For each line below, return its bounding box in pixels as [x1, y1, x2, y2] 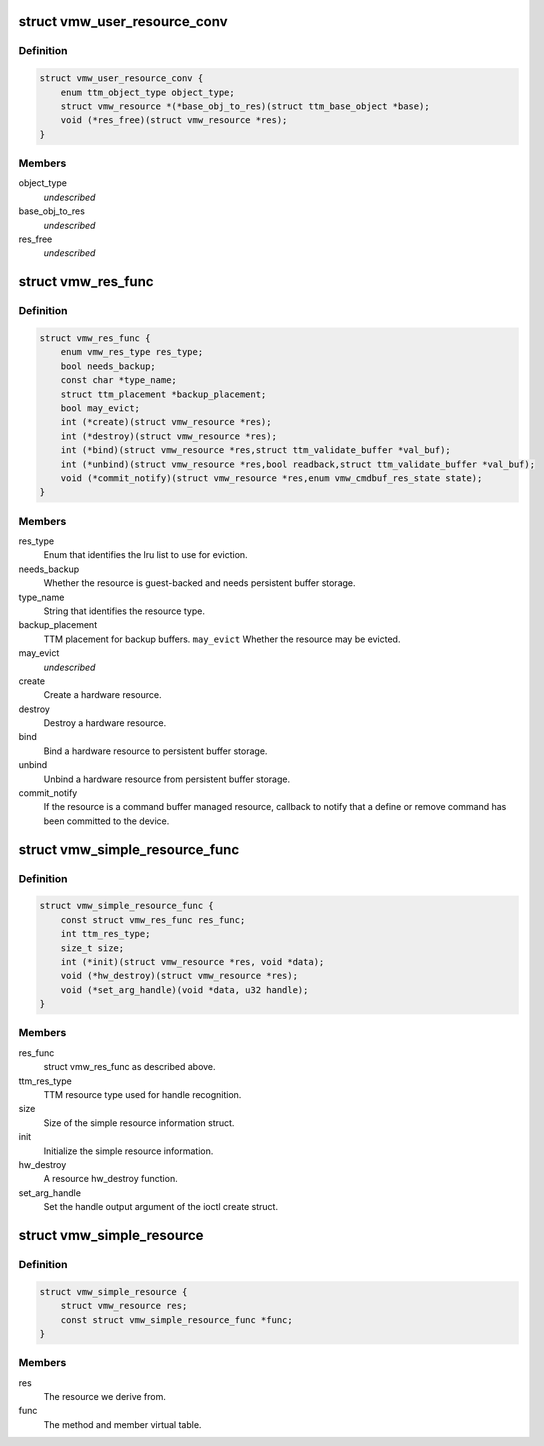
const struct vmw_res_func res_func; [60, 914, 246, 925]
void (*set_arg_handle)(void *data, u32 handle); [60, 984, 309, 995]
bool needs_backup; [60, 360, 157, 372]
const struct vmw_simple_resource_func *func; [60, 1314, 294, 1325]
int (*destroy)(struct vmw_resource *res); [60, 430, 277, 442]
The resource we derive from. [43, 1391, 167, 1403]
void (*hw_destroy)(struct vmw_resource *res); [60, 970, 299, 982]
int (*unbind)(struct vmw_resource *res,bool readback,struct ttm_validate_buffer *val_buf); [60, 458, 535, 470]
